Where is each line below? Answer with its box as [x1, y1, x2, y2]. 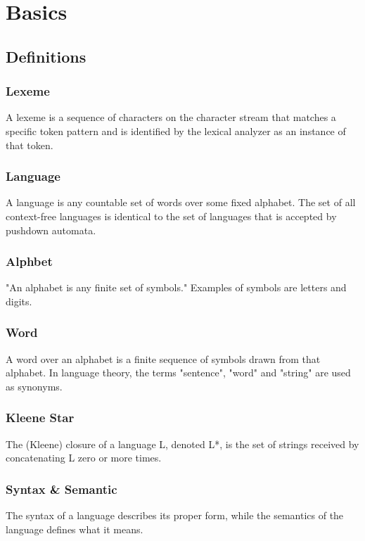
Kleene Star [6, 409, 75, 426]
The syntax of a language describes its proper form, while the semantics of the [6, 508, 344, 523]
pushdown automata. [6, 222, 96, 237]
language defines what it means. [6, 521, 143, 536]
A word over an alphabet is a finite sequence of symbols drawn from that [6, 351, 321, 366]
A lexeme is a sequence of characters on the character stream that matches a [6, 110, 336, 125]
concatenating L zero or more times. [6, 450, 162, 465]
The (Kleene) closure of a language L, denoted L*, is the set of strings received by [6, 436, 359, 451]
